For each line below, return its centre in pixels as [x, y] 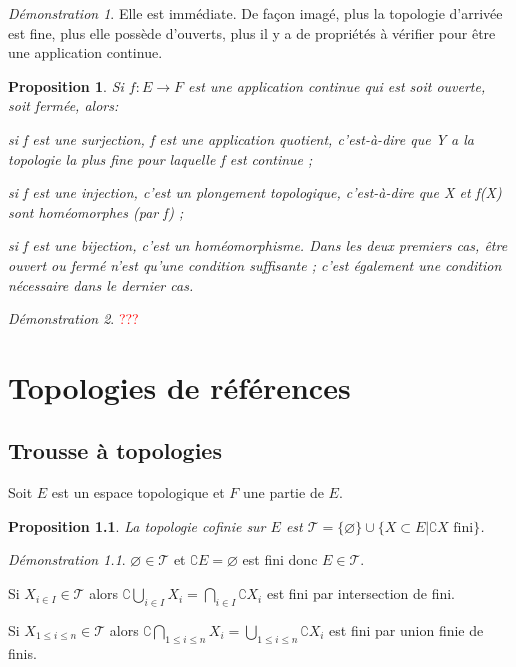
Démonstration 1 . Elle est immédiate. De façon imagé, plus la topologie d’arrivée [255, 13]
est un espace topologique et [138, 492]
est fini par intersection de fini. [361, 593]
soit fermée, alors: [63, 105]
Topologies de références [179, 386]
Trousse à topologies [115, 450]
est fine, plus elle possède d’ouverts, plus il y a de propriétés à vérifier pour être [252, 32]
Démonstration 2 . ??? [73, 318]
